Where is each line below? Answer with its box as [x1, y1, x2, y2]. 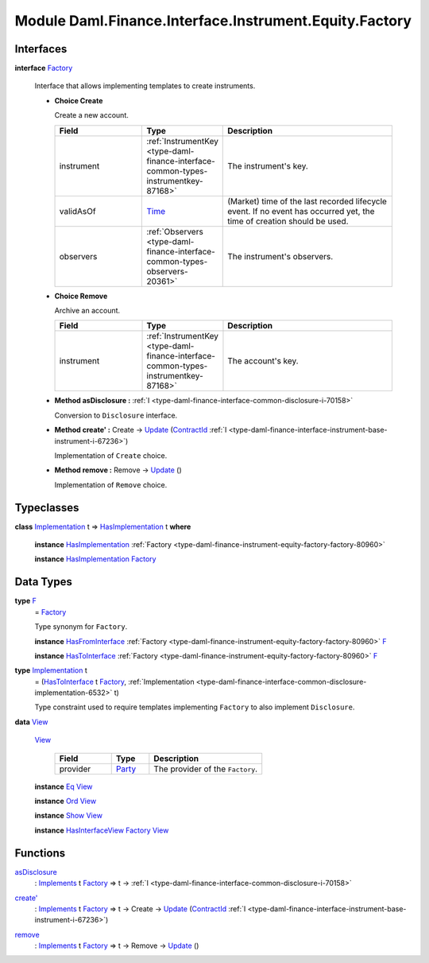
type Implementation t [14, 666, 87, 675]
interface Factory [14, 64, 73, 73]
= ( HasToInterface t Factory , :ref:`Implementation [34, 677, 195, 686]
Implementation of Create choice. [54, 450, 168, 460]
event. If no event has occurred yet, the [227, 205, 375, 216]
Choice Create [54, 95, 103, 105]
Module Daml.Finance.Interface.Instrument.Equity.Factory [14, 12, 412, 29]
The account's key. [227, 355, 299, 367]
